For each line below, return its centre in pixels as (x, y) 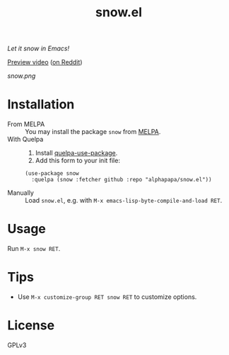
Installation (41, 105)
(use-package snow (52, 174)
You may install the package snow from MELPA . (93, 132)
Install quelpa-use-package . (76, 153)
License (31, 326)
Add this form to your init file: (77, 161)
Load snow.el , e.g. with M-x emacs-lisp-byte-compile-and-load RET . (124, 201)
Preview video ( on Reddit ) (45, 62)
